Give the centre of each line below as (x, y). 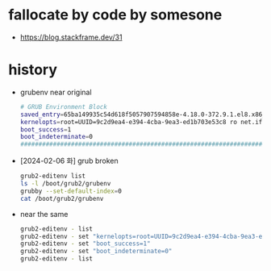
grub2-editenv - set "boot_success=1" (85, 244)
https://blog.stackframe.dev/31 (71, 37)
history (33, 70)
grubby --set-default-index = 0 (71, 191)
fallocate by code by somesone (115, 15)
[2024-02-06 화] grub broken (69, 161)
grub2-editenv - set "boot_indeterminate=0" (96, 252)
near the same (44, 214)
